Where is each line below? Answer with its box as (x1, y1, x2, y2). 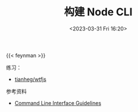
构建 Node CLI (64, 5, 133, 19)
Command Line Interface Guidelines (14, 99, 101, 106)
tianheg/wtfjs (14, 76, 47, 83)
